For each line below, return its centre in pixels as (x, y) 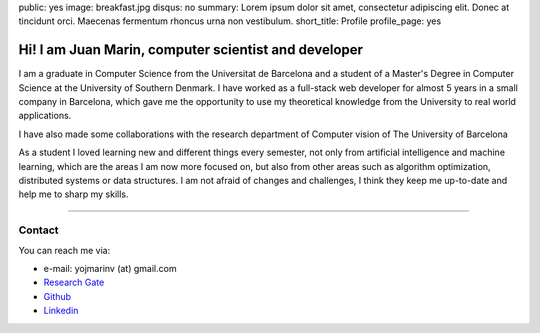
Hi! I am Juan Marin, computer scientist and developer (191, 50)
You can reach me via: (64, 250)
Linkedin (61, 311)
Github (57, 296)
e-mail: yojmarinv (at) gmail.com (110, 268)
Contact (38, 230)
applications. (45, 116)
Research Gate (74, 282)
